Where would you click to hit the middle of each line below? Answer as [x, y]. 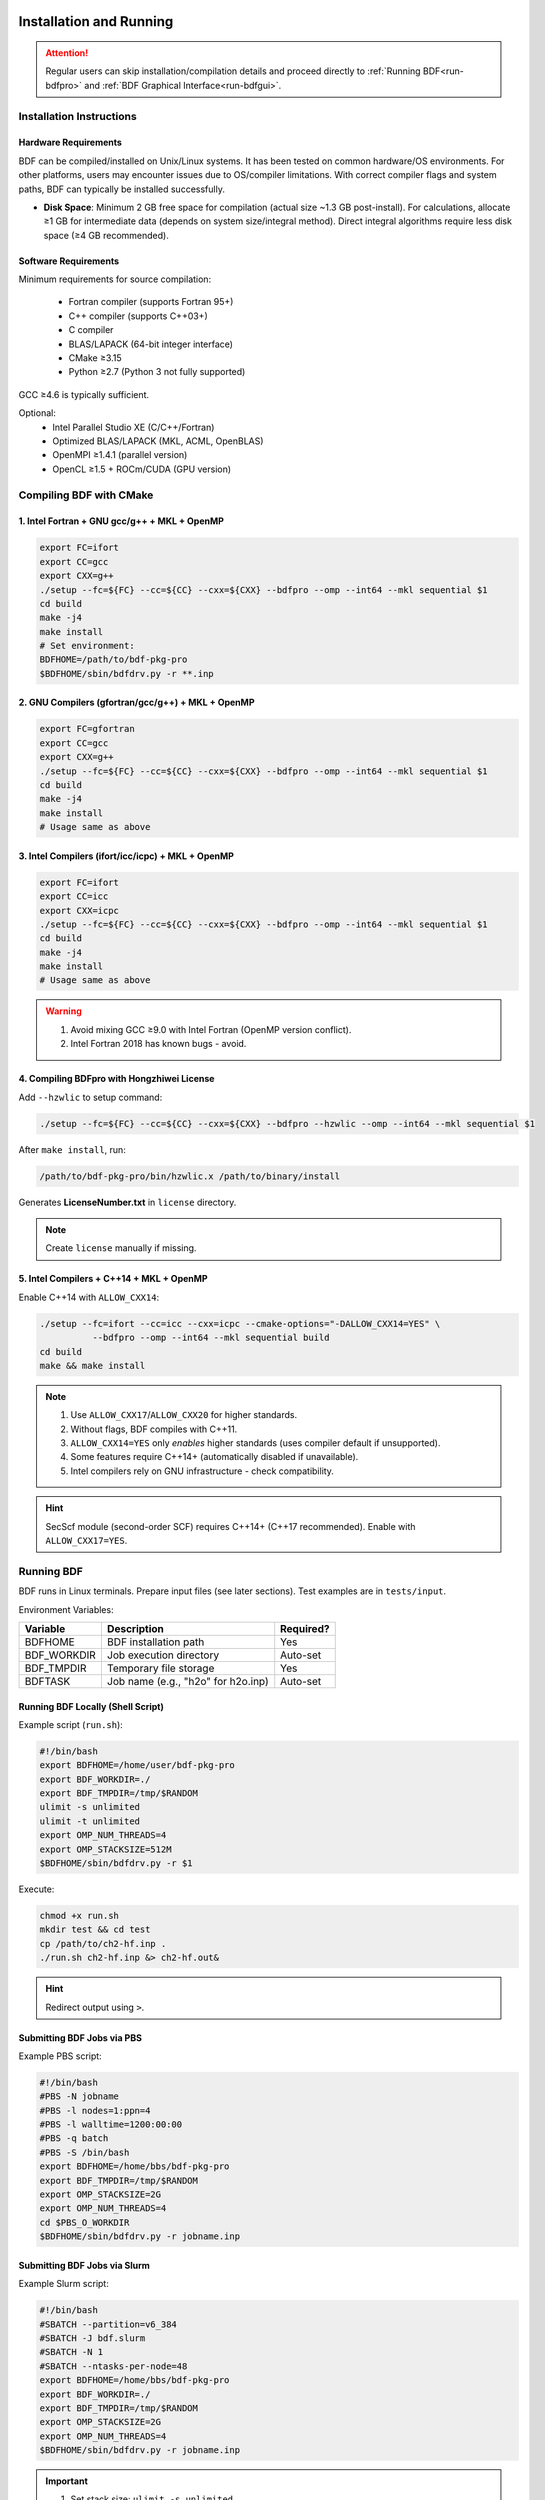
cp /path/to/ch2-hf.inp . [103, 1943]
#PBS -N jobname [79, 2096]
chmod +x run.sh [79, 1915]
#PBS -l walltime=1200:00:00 [111, 2124]
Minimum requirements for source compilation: [115, 279]
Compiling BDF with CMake [86, 495]
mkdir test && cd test [95, 1929]
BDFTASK [47, 1681]
